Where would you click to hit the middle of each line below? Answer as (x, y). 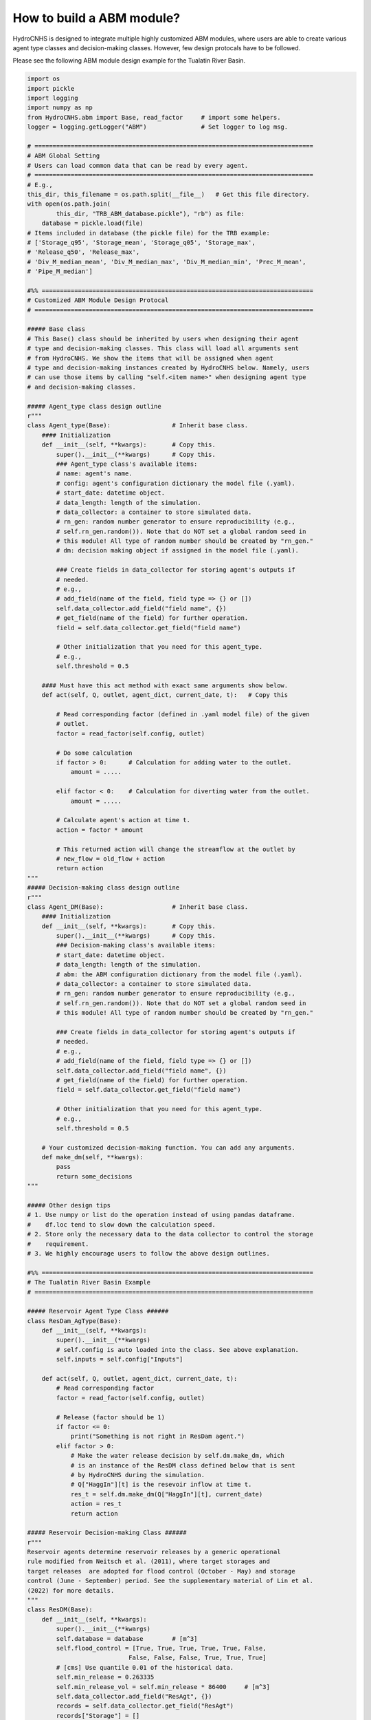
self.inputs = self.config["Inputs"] (120, 1359)
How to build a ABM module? (97, 18)
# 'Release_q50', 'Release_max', (83, 252)
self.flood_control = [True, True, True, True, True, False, (161, 1648)
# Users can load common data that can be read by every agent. (138, 165)
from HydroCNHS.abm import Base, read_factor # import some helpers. (154, 117)
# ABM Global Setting (64, 156)
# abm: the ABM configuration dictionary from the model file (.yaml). (179, 974)
